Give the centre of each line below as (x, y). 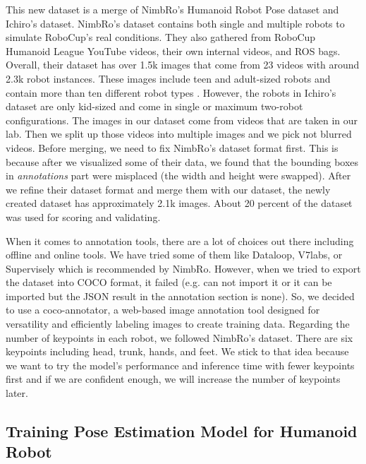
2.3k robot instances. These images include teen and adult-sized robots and (168, 78)
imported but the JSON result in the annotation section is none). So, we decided (180, 296)
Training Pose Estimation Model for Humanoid (182, 431)
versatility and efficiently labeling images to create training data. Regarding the (178, 324)
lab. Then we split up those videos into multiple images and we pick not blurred (179, 134)
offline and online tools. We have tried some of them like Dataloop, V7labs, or (174, 255)
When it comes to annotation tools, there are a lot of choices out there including (180, 240)
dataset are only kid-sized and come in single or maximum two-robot (154, 106)
